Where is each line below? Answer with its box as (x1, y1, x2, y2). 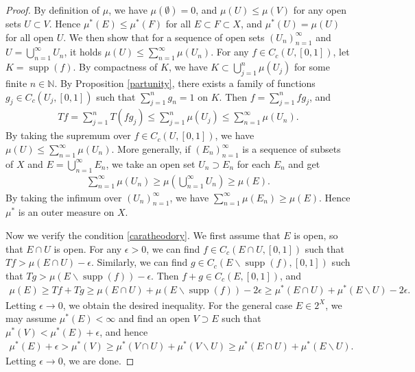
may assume (5, 311, 57, 325)
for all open (5, 29, 54, 44)
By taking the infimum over (5, 190, 122, 204)
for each (237, 156, 270, 171)
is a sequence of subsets (242, 142, 341, 156)
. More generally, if (111, 142, 191, 156)
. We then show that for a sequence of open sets (63, 29, 265, 44)
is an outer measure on (18, 205, 115, 219)
